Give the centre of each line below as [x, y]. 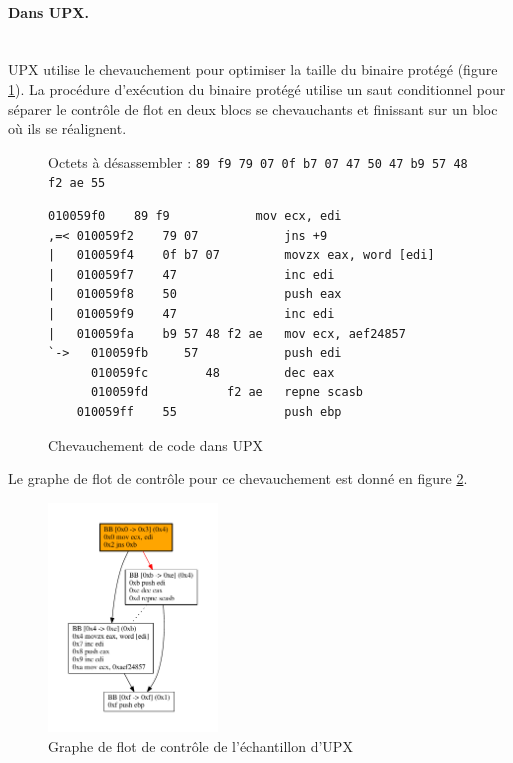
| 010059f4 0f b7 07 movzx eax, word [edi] [241, 255]
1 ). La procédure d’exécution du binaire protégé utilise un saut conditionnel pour [257, 88]
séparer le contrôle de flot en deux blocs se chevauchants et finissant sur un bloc [253, 108]
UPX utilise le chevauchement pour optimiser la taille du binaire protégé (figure [253, 69]
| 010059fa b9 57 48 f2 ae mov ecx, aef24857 [227, 333]
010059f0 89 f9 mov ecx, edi [195, 216]
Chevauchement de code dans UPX [155, 444]
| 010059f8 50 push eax [195, 294]
